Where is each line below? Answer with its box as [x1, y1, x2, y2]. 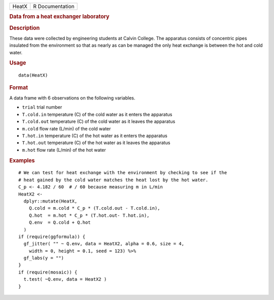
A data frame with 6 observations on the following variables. [9, 95, 135, 101]
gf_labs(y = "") [23, 255, 64, 261]
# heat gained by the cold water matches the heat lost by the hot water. [18, 177, 209, 183]
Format [9, 84, 28, 91]
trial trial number [22, 104, 62, 110]
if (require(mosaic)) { [18, 269, 78, 275]
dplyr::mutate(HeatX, [23, 198, 78, 204]
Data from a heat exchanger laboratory [9, 13, 110, 20]
